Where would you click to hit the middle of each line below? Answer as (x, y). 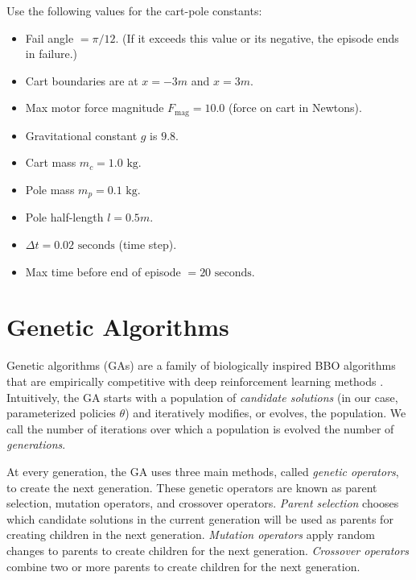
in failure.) (51, 54)
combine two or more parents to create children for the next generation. (183, 566)
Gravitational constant (81, 135)
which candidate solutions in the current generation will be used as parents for (200, 518)
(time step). (148, 244)
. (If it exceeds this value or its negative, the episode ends (257, 37)
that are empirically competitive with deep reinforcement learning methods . (195, 381)
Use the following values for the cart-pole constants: (134, 10)
